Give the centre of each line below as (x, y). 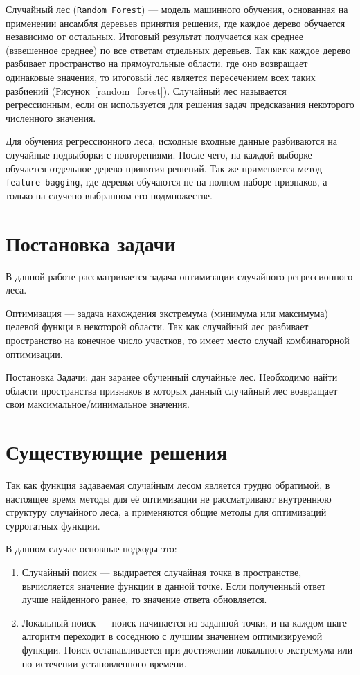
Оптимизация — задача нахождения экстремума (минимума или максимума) (167, 313)
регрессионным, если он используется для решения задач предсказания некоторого (180, 104)
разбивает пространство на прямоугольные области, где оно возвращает (157, 63)
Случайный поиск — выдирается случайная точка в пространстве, (162, 572)
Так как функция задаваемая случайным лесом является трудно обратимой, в (168, 485)
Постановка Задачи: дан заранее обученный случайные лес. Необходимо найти (172, 377)
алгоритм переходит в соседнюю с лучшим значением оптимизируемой (172, 636)
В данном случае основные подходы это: (91, 549)
